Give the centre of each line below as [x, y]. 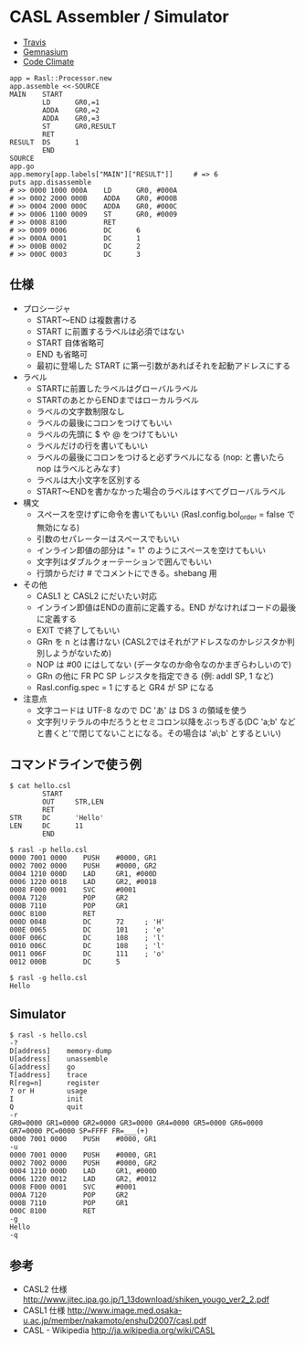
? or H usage [49, 1091]
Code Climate [48, 61]
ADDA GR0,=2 [71, 110]
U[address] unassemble [58, 1059]
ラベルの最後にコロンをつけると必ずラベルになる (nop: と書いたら [160, 457]
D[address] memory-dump [61, 1051]
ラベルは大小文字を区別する [89, 480]
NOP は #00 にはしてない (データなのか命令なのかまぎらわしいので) [164, 664]
